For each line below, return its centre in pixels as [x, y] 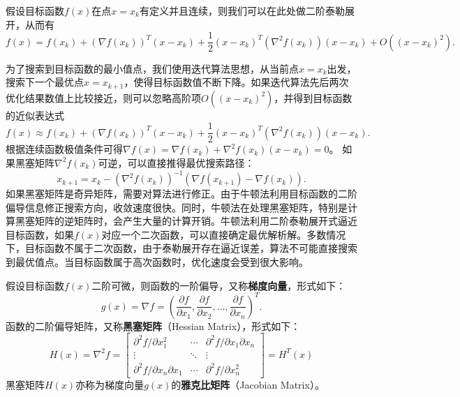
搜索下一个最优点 [45, 82]
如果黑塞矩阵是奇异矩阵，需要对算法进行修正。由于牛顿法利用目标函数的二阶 [181, 194]
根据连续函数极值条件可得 [64, 149]
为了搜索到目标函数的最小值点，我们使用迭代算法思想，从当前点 [152, 68]
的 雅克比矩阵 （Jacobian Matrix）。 [248, 384]
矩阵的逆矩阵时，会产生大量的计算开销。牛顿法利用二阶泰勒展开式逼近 [196, 221]
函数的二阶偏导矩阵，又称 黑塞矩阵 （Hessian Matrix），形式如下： [153, 325]
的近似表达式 [35, 115]
